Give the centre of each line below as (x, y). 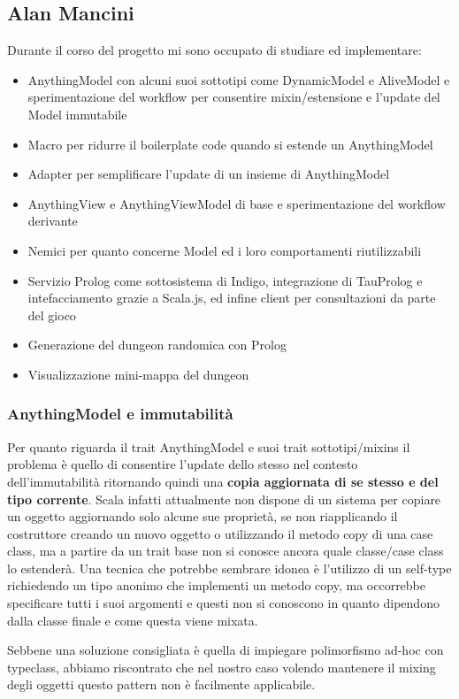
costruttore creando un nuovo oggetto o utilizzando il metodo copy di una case (220, 533)
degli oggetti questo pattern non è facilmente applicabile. (161, 684)
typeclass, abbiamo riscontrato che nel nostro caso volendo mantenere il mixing (222, 667)
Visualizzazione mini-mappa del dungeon (138, 374)
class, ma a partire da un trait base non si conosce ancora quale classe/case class (226, 551)
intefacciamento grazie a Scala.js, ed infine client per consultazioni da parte (232, 298)
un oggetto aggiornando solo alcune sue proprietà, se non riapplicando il (203, 516)
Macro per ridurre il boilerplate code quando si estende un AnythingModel (230, 144)
